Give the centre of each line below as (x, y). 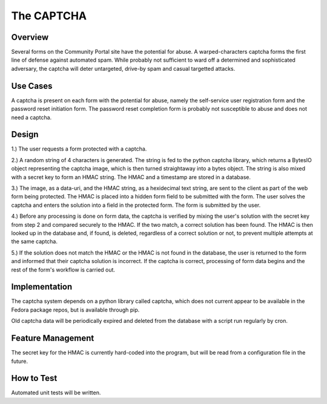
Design (25, 135)
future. (20, 361)
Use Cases (32, 86)
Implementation (42, 287)
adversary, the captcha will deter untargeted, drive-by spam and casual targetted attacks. (123, 68)
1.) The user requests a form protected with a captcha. (79, 149)
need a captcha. (31, 117)
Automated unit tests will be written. (56, 393)
